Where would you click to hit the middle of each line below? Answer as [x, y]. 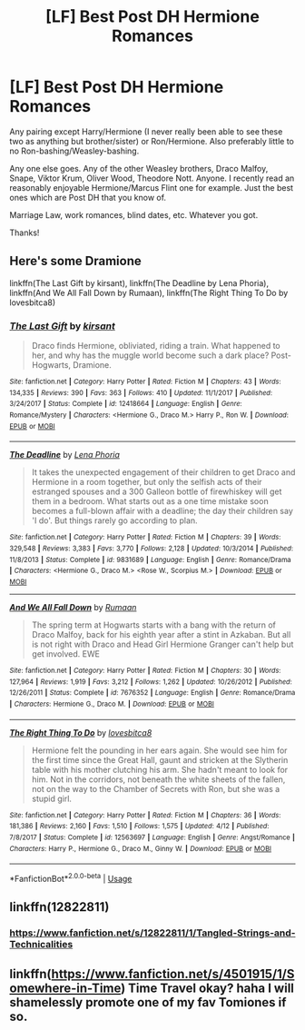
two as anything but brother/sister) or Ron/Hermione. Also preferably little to [152, 141]
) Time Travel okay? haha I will [208, 988]
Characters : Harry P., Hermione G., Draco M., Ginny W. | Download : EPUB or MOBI [141, 848]
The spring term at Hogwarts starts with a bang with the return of [154, 625]
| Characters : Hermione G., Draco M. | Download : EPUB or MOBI [112, 704]
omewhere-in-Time [65, 988]
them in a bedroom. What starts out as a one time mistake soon [150, 501]
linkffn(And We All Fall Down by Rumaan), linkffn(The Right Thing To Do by [149, 292]
